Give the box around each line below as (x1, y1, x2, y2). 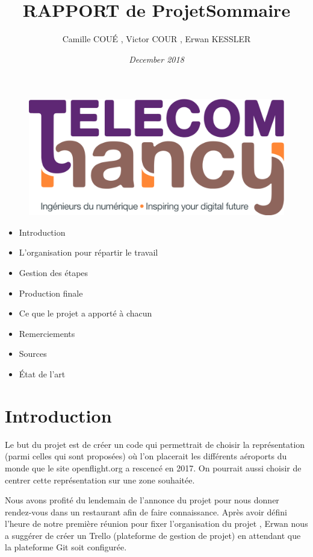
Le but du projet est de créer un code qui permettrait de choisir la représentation (5, 438, 305, 450)
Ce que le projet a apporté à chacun (19, 307, 152, 319)
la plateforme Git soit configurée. (5, 541, 127, 553)
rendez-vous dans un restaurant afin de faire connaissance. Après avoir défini (5, 505, 287, 518)
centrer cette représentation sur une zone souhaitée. (5, 473, 195, 486)
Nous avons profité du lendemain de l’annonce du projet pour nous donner (5, 494, 279, 506)
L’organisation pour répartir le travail (19, 246, 158, 259)
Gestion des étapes (19, 266, 88, 279)
